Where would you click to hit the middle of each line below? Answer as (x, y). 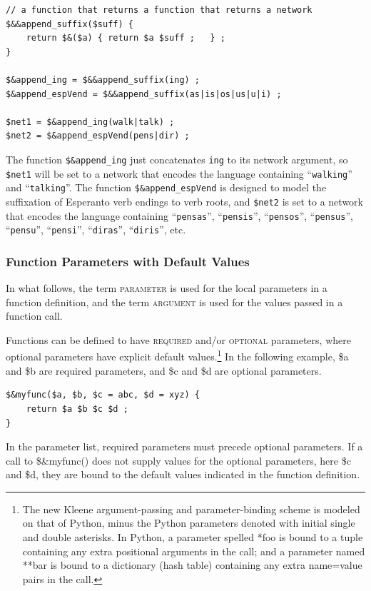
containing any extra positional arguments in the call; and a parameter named (194, 551)
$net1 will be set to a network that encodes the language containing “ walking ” (179, 173)
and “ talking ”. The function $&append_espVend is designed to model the (166, 187)
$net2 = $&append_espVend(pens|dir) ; (98, 136)
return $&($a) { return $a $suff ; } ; (126, 38)
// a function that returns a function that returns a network (159, 10)
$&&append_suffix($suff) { (70, 24)
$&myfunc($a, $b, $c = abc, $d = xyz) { (103, 395)
